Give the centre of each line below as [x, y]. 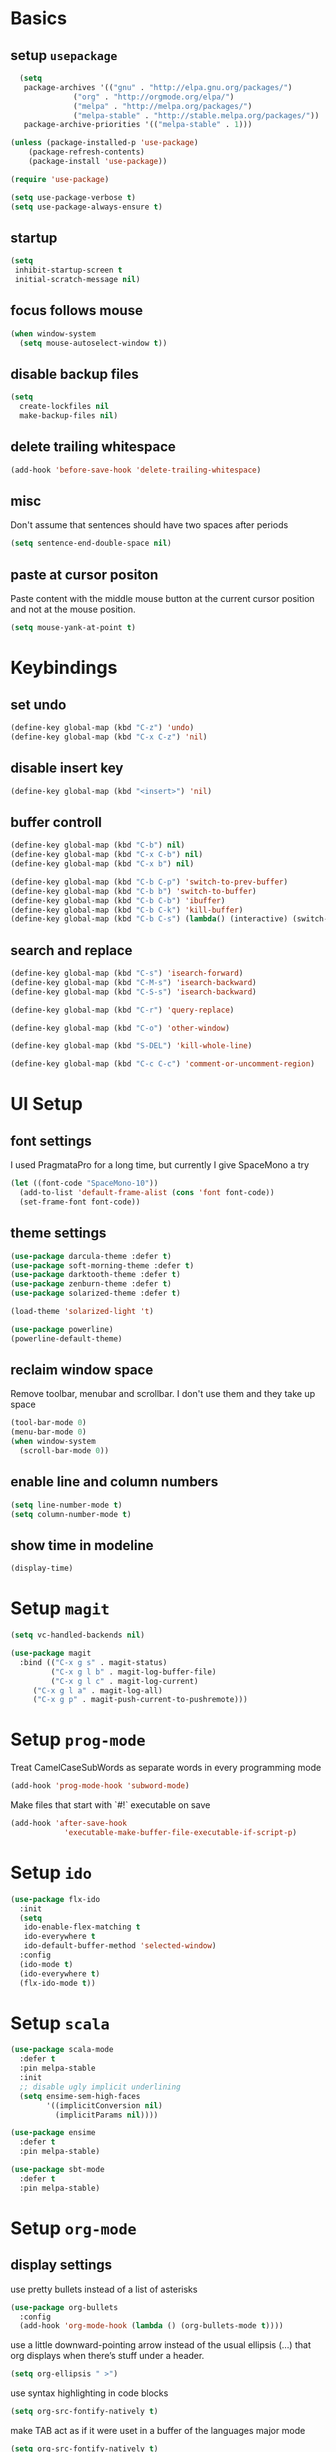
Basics [39, 18]
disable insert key [67, 768]
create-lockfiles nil [64, 407]
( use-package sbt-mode [57, 2170]
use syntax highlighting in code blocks [89, 2393]
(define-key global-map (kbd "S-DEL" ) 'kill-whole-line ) [131, 1046]
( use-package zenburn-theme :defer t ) [91, 1284]
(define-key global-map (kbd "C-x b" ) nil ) [102, 864]
